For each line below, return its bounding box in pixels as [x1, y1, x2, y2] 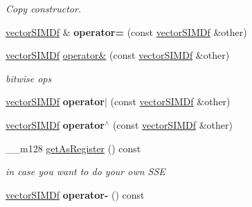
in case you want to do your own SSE [6, 164, 165, 179]
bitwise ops [6, 71, 52, 85]
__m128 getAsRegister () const [6, 141, 141, 155]
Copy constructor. [6, 1, 82, 15]
